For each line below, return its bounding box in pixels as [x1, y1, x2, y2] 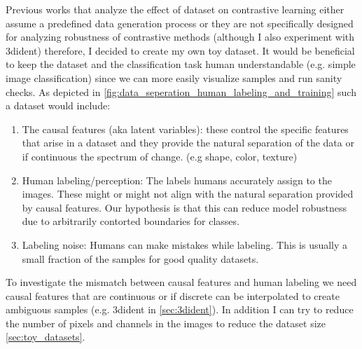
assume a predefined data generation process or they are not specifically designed [6, 15, 354, 30]
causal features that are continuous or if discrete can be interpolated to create [6, 288, 340, 303]
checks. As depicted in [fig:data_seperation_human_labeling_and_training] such [6, 84, 356, 99]
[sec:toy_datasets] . [6, 329, 85, 344]
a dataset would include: [6, 98, 111, 113]
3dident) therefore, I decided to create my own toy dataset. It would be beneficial [6, 43, 355, 57]
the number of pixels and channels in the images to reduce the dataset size [6, 315, 326, 330]
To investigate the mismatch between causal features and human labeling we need [6, 275, 357, 289]
